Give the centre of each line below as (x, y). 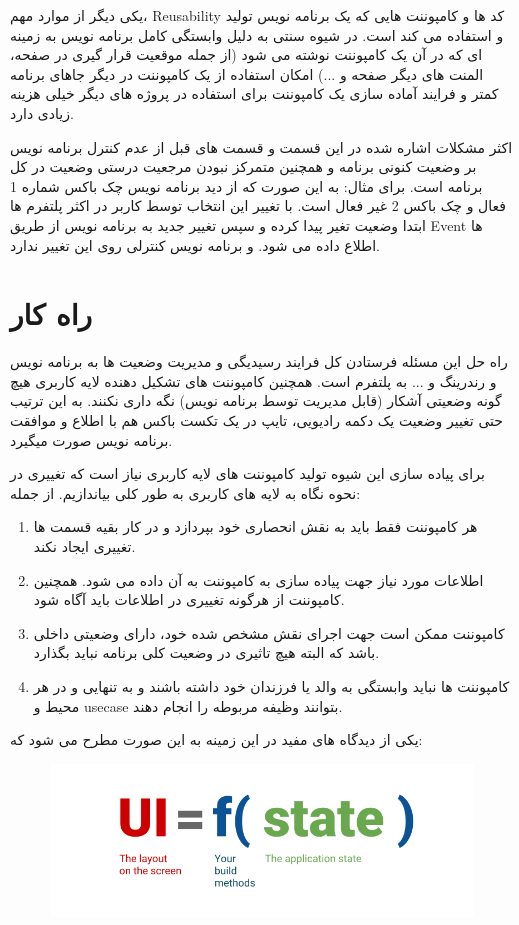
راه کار (51, 313)
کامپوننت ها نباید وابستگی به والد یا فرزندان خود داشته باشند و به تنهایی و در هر (271, 685)
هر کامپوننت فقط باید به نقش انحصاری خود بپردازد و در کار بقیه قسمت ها (255, 526)
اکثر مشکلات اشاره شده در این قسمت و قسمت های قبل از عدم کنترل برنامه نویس (261, 146)
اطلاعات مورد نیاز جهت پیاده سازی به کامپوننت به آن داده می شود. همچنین (258, 579)
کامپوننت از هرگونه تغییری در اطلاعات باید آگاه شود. (189, 599)
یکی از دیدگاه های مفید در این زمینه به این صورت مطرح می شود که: (216, 739)
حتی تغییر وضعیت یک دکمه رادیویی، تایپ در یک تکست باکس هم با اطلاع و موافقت (256, 420)
